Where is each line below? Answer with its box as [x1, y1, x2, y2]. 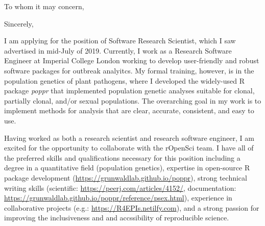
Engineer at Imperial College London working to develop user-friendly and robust [4, 55, 259, 66]
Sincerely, [4, 18, 34, 29]
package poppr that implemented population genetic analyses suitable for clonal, [4, 85, 255, 96]
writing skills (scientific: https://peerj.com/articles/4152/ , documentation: [4, 182, 236, 193]
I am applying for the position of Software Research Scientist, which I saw [4, 35, 236, 46]
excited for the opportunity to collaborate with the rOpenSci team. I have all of [4, 142, 254, 153]
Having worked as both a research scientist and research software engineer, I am [4, 132, 254, 143]
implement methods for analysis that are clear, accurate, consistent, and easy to [4, 105, 254, 116]
